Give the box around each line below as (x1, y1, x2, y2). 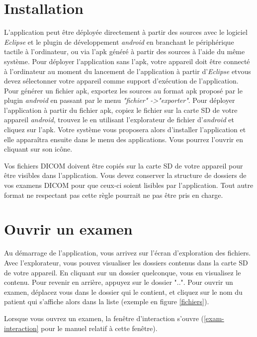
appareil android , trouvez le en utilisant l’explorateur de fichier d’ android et (4, 114, 234, 125)
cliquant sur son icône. (4, 144, 73, 154)
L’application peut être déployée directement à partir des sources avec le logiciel (4, 27, 248, 37)
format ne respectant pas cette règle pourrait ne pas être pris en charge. (4, 189, 223, 200)
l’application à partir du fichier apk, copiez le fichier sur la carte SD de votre (4, 104, 238, 115)
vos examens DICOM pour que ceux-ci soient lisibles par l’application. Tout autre (4, 180, 254, 190)
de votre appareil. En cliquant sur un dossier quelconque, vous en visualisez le (4, 267, 241, 277)
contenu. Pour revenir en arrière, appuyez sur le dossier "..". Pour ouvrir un (4, 277, 233, 287)
